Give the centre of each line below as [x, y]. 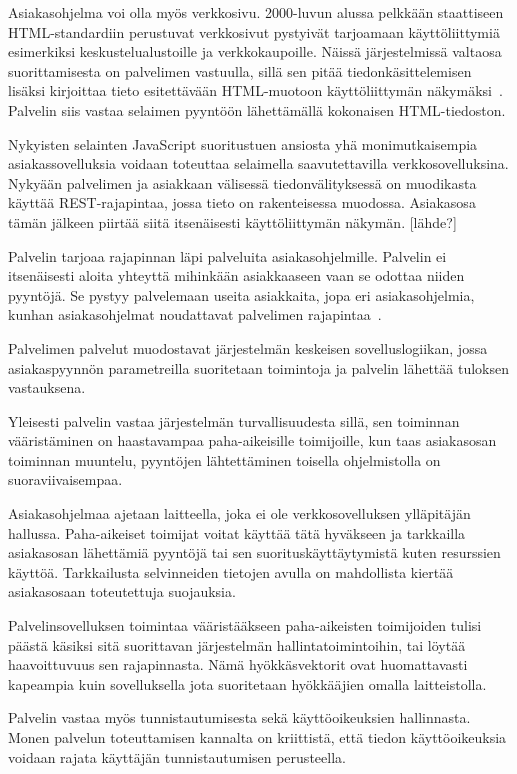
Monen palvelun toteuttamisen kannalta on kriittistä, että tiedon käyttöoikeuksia [257, 737]
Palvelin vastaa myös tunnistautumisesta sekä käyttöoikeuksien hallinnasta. [239, 717]
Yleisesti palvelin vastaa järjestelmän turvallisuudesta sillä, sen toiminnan [234, 420]
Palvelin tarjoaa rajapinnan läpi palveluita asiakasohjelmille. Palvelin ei [227, 255]
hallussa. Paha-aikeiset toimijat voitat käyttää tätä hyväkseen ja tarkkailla [237, 532]
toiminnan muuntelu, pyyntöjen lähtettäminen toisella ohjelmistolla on [224, 459]
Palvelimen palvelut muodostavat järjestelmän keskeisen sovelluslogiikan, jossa [248, 347]
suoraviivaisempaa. [65, 479]
